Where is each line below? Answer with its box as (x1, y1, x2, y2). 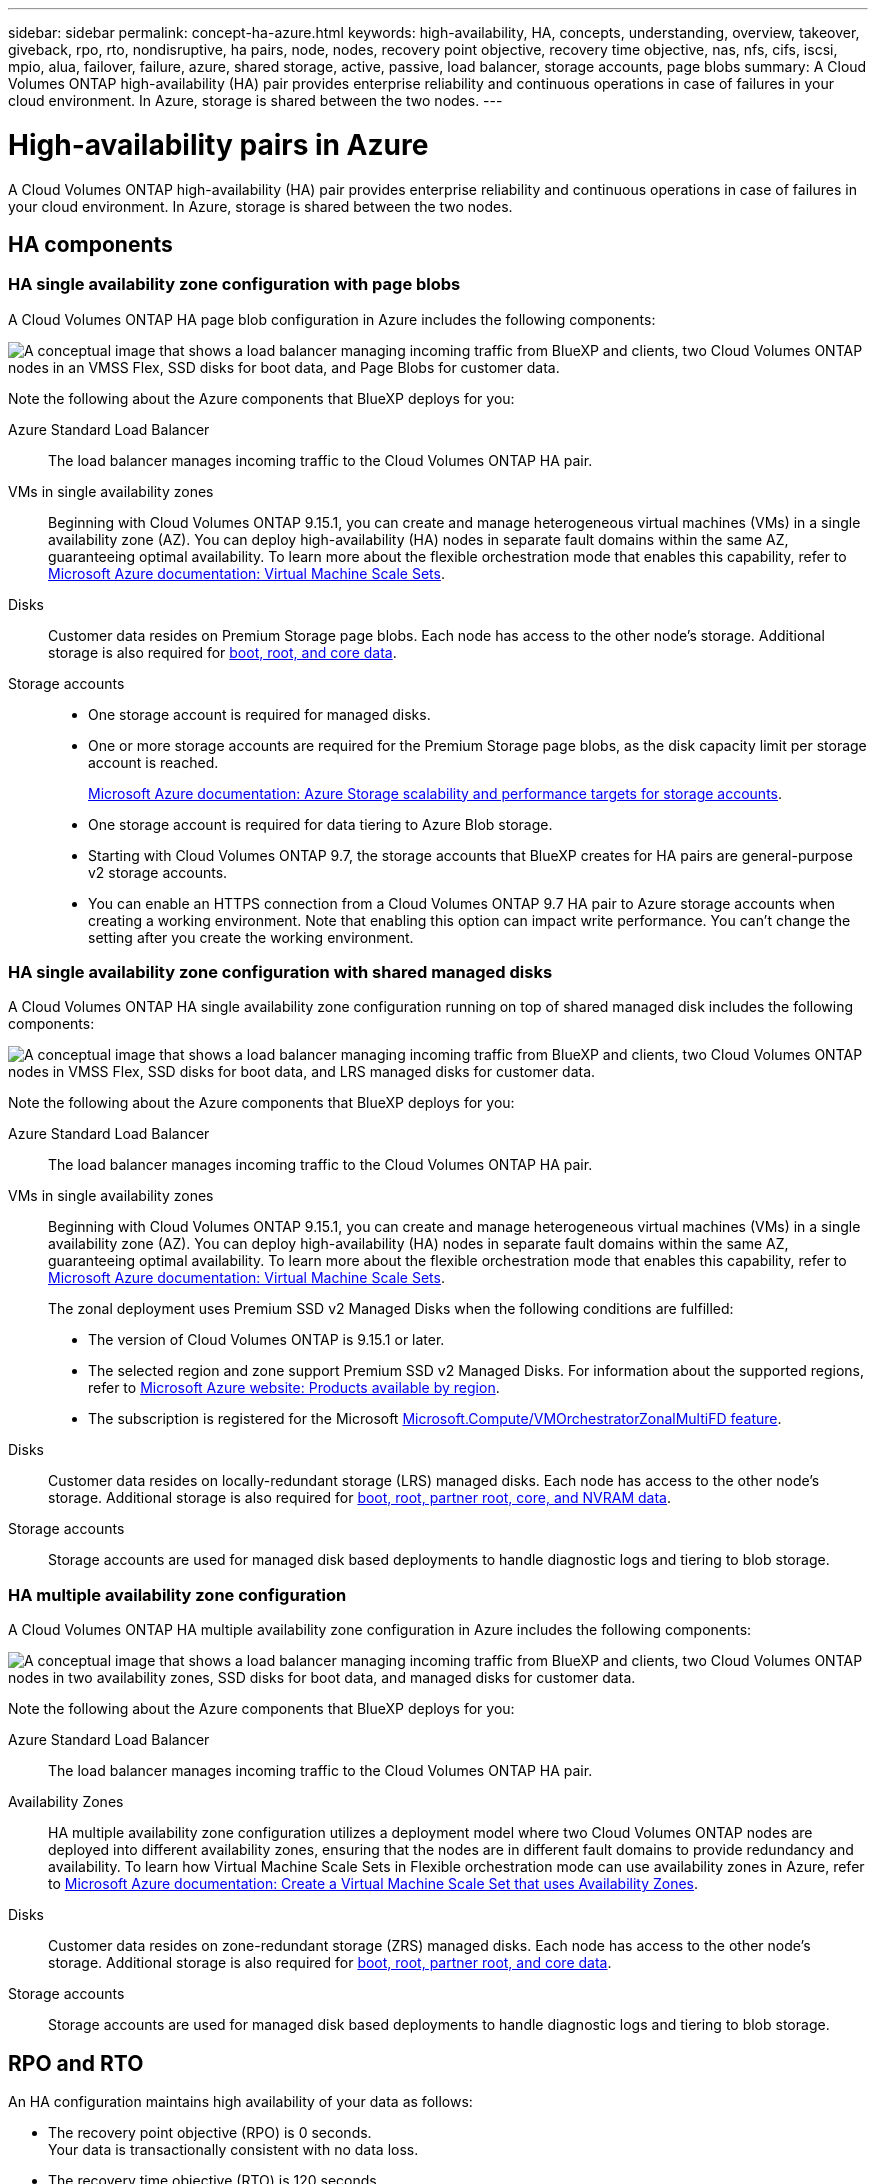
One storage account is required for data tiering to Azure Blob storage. (88, 815, 553, 833)
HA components (8, 231, 173, 257)
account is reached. (88, 753, 219, 771)
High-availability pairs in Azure (8, 127, 429, 162)
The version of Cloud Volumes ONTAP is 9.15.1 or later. (88, 1331, 445, 1349)
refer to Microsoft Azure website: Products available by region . (88, 1379, 500, 1397)
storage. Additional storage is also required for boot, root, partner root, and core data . (48, 1954, 612, 1972)
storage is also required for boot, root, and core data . (48, 643, 397, 661)
